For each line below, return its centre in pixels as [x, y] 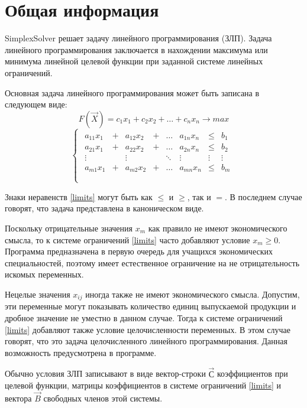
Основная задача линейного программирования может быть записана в [132, 92]
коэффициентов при [253, 373]
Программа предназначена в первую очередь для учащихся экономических [139, 251]
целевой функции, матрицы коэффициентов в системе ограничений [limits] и [143, 385]
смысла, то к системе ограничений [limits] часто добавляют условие [127, 239]
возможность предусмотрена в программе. [81, 352]
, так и [199, 196]
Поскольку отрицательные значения [69, 228]
